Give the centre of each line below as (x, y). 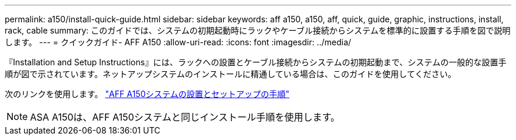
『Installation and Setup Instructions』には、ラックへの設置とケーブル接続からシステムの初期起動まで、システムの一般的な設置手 (256, 62)
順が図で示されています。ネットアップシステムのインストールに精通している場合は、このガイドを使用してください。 (231, 74)
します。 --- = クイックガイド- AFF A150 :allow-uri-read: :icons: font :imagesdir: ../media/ (178, 42)
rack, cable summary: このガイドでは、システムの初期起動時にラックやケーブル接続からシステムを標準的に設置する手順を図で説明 (258, 30)
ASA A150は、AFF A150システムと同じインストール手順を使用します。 (185, 117)
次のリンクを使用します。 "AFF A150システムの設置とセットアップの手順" (147, 94)
